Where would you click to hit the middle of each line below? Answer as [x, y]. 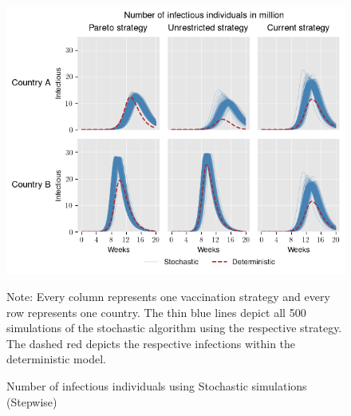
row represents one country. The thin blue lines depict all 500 [156, 312]
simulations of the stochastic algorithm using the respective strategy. [174, 328]
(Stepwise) [32, 401]
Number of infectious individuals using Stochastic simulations [157, 385]
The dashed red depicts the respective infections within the [151, 343]
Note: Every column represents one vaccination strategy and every [168, 296]
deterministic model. [56, 359]
